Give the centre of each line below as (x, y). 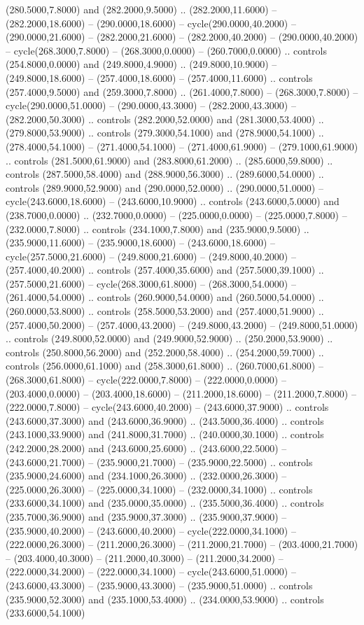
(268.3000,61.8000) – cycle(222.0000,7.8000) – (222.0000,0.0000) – (146, 380)
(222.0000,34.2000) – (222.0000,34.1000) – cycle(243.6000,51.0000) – (151, 571)
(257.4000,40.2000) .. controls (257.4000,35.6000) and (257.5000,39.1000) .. (165, 270)
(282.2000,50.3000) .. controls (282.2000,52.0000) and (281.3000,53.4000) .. (165, 119)
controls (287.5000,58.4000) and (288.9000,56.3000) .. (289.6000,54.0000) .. (165, 174)
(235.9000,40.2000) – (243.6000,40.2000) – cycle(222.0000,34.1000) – (151, 530)
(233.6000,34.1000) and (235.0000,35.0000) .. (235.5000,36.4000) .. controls (165, 503)
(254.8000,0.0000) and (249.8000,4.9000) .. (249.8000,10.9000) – (141, 64)
